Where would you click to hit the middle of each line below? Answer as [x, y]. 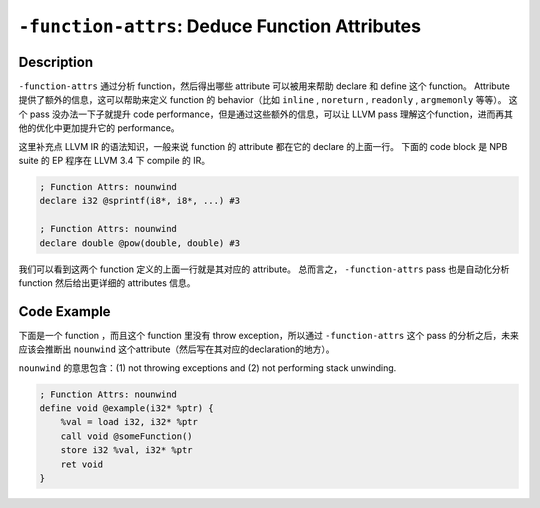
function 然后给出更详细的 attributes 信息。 [107, 282]
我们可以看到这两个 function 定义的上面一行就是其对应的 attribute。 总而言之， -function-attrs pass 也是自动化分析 [264, 269]
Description [56, 61]
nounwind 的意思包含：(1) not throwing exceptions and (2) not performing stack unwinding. [207, 367]
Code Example [64, 311]
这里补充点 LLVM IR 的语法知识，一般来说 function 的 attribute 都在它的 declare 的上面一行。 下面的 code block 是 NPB [263, 146]
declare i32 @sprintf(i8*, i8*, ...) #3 [139, 201]
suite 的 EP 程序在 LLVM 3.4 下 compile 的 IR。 [114, 161]
